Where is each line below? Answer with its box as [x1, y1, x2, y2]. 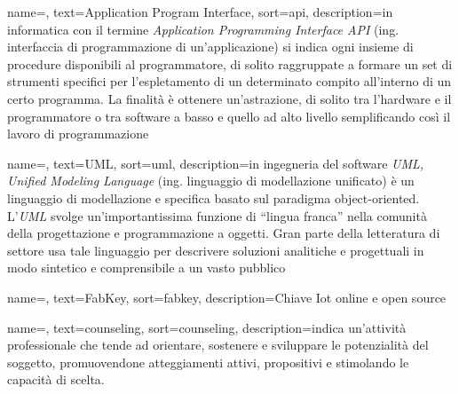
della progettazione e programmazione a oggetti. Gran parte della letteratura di [7, 224, 440, 242]
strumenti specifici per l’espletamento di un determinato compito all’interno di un [7, 72, 452, 91]
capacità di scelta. [7, 370, 105, 389]
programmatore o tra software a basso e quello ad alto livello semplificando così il [7, 106, 451, 125]
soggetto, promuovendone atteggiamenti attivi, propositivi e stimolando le [7, 352, 409, 371]
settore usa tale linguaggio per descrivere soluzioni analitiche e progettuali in [7, 240, 424, 259]
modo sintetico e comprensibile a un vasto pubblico [7, 258, 286, 277]
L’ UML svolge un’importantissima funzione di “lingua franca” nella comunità [7, 206, 427, 225]
